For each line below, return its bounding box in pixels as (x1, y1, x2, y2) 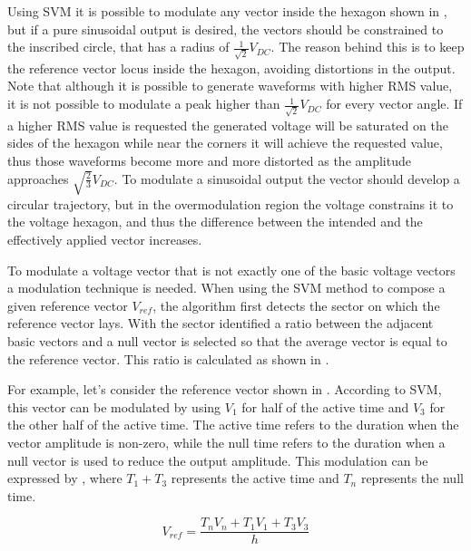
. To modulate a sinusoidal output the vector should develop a (113, 169, 460, 188)
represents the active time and (171, 469, 339, 488)
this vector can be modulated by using (7, 397, 221, 416)
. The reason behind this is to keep (270, 37, 465, 56)
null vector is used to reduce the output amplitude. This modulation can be (7, 450, 428, 469)
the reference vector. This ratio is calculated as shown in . (7, 349, 329, 368)
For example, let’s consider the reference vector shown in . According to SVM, (7, 380, 442, 399)
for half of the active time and (241, 397, 409, 416)
